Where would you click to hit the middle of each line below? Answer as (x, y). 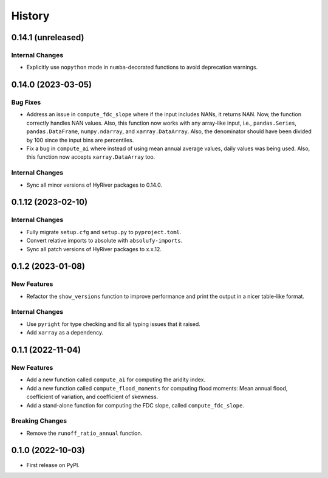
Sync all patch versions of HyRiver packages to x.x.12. (94, 249)
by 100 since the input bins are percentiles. (80, 140)
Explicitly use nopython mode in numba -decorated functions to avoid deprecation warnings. (142, 68)
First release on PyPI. (53, 465)
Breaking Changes (39, 421)
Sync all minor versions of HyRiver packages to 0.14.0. (94, 185)
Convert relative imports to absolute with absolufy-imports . (104, 241)
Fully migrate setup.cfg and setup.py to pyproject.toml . (104, 232)
